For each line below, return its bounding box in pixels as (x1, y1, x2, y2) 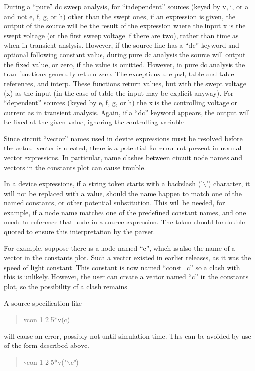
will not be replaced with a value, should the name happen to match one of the (4, 188, 242, 198)
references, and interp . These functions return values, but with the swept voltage (4, 78, 247, 88)
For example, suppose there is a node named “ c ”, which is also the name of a (4, 243, 235, 253)
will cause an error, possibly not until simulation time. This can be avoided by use (4, 330, 251, 341)
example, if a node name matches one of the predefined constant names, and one (4, 207, 246, 217)
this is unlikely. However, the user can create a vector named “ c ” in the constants (4, 272, 249, 282)
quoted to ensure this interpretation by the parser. (4, 226, 155, 237)
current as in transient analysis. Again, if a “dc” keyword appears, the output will (4, 107, 250, 117)
